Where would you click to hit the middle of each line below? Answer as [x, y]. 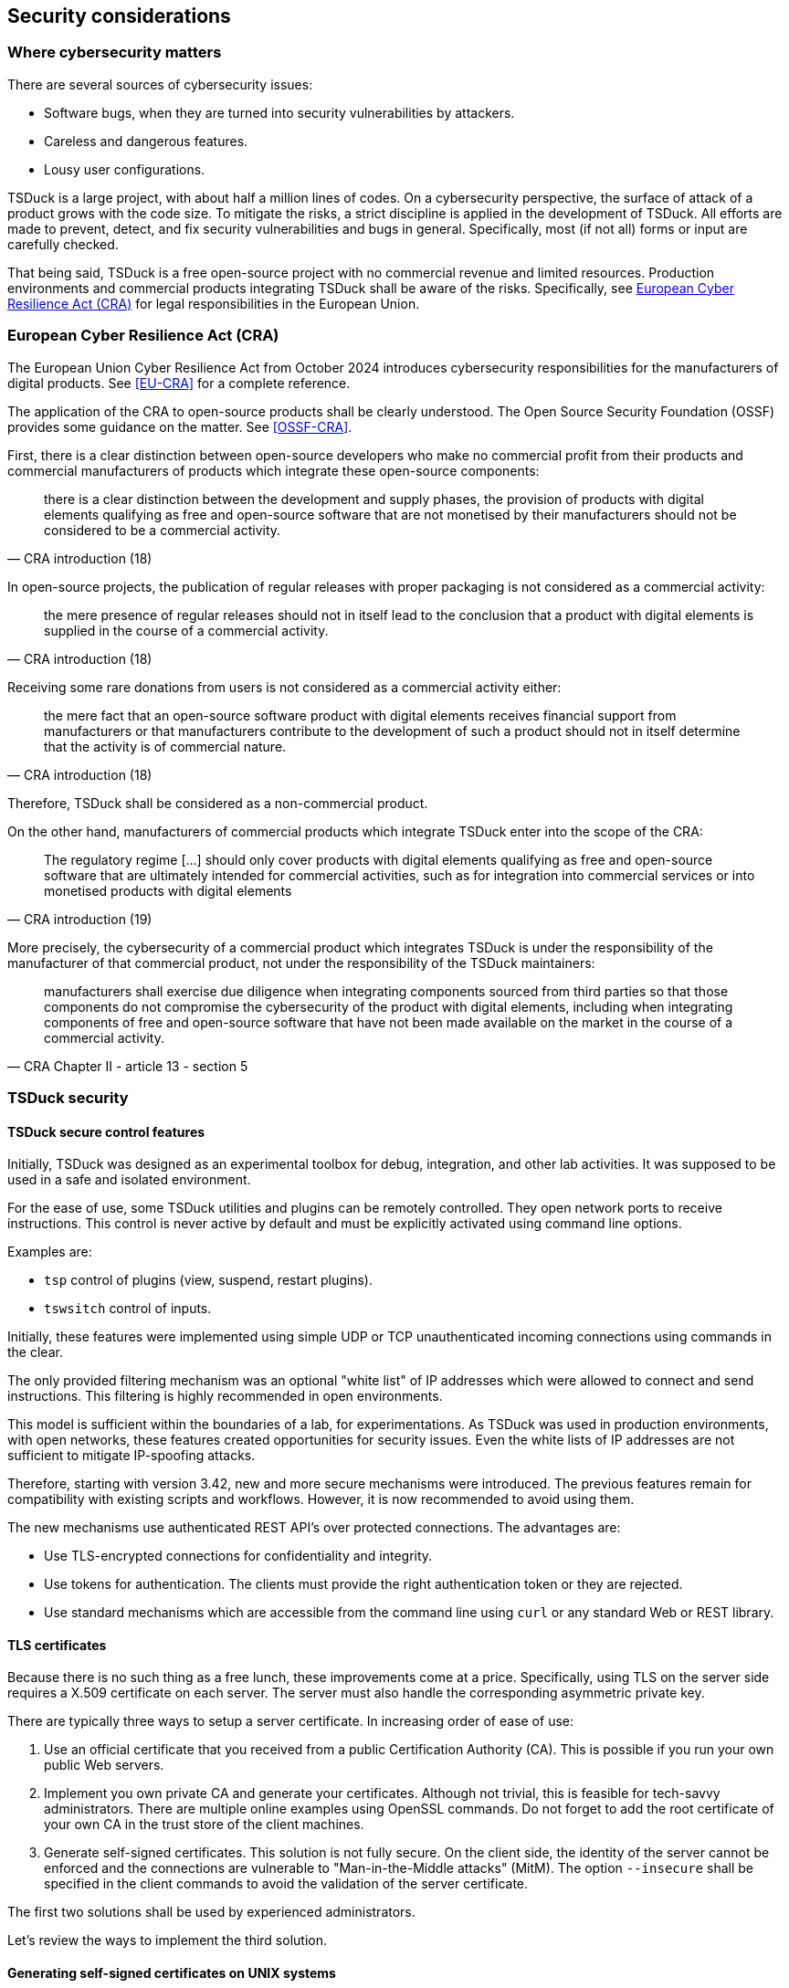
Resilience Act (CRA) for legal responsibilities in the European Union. [214, 303]
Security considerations [119, 16]
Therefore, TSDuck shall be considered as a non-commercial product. [218, 803]
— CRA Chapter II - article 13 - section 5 [128, 1066]
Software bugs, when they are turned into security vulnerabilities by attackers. [279, 112]
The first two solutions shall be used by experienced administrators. [211, 1912]
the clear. [35, 1352]
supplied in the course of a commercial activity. [186, 630]
